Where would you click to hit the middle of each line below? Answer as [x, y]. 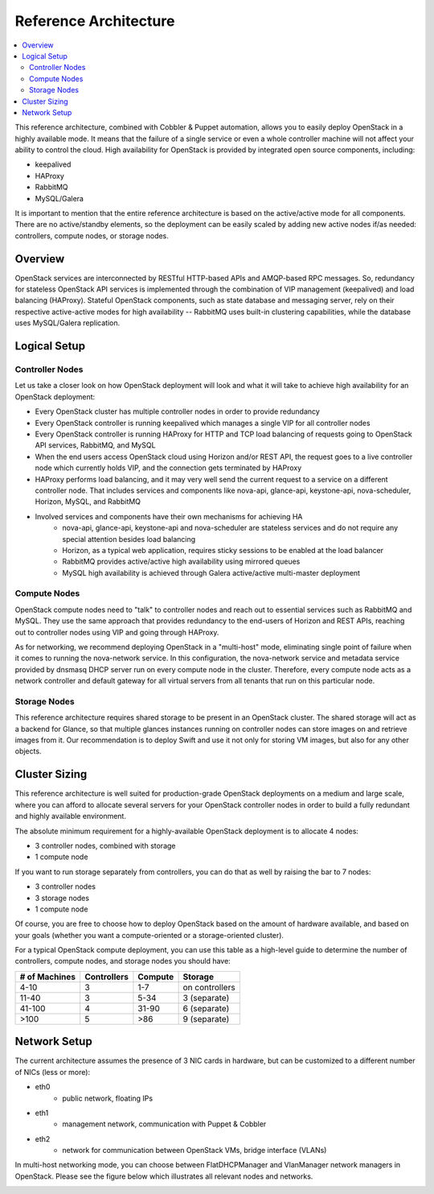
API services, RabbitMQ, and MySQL [95, 445]
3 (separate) [206, 998]
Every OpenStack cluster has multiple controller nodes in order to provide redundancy [178, 411]
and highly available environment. [70, 816]
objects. [28, 751]
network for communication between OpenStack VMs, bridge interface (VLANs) [194, 1151]
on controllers [209, 987]
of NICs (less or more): [53, 1072]
